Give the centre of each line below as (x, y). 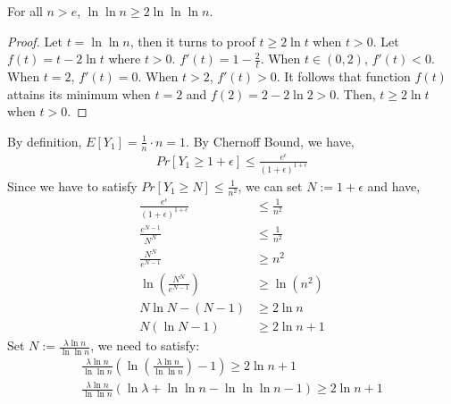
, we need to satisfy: (145, 345)
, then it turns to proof (192, 41)
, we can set (270, 185)
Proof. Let (35, 41)
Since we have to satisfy (72, 185)
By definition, (45, 141)
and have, (394, 185)
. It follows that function (343, 76)
